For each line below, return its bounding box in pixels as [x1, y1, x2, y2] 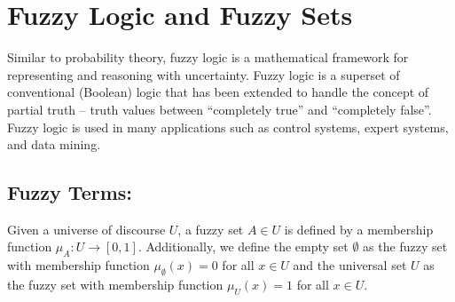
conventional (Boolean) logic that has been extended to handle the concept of [7, 83, 429, 101]
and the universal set [293, 256, 407, 274]
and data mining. [7, 135, 101, 154]
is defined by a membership [284, 219, 434, 238]
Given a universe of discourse [7, 219, 166, 238]
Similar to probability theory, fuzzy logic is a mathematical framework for [7, 48, 409, 67]
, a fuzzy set [177, 219, 244, 238]
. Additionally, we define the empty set [137, 237, 349, 256]
